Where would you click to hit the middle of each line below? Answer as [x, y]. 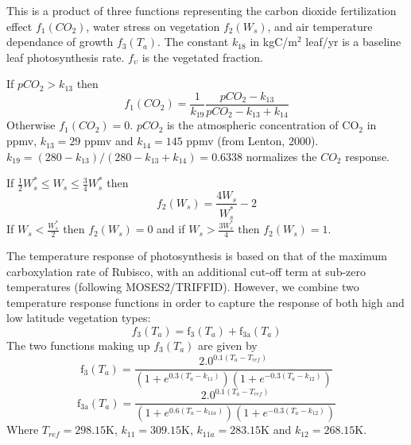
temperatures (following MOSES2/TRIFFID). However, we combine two [183, 287]
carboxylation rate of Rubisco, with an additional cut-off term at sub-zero [186, 271]
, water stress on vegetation [153, 26]
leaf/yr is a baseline [353, 42]
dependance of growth [60, 42]
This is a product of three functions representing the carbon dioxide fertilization [202, 10]
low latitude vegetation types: [79, 318]
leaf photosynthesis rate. [66, 57]
